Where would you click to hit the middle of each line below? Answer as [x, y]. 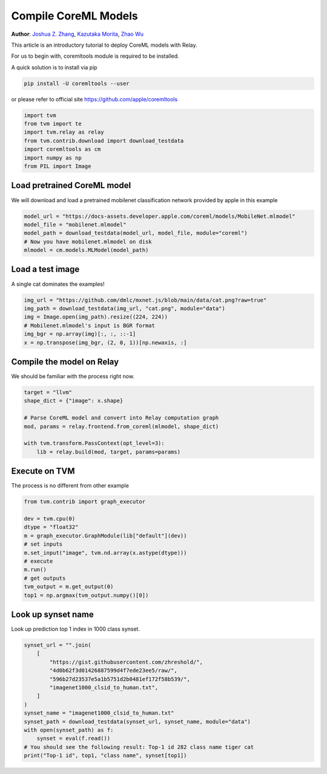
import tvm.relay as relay [64, 132]
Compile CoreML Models [75, 16]
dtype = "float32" [51, 527]
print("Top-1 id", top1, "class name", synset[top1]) [105, 755]
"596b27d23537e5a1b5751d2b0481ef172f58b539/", [120, 679]
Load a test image [45, 269]
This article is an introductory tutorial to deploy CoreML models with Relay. [104, 45]
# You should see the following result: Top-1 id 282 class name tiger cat [139, 747]
